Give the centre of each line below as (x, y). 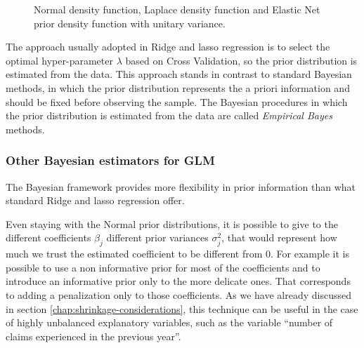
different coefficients (48, 237)
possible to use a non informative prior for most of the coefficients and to (163, 267)
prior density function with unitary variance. (130, 23)
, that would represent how (279, 237)
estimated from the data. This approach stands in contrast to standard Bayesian (179, 74)
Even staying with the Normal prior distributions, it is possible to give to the (172, 223)
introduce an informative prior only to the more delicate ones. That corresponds (178, 281)
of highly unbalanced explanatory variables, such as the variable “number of (169, 322)
